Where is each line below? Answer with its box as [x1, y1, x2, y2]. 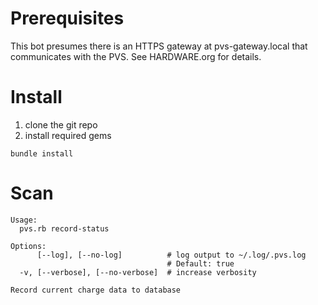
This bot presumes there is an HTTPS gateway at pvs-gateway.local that [10, 40, 308, 52]
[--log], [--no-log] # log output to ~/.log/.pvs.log [36, 250, 307, 260]
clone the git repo [24, 118, 98, 131]
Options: [10, 241, 47, 251]
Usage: [10, 215, 38, 225]
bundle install [10, 148, 74, 159]
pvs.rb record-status [19, 223, 110, 234]
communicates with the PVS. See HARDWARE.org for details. [10, 50, 262, 62]
